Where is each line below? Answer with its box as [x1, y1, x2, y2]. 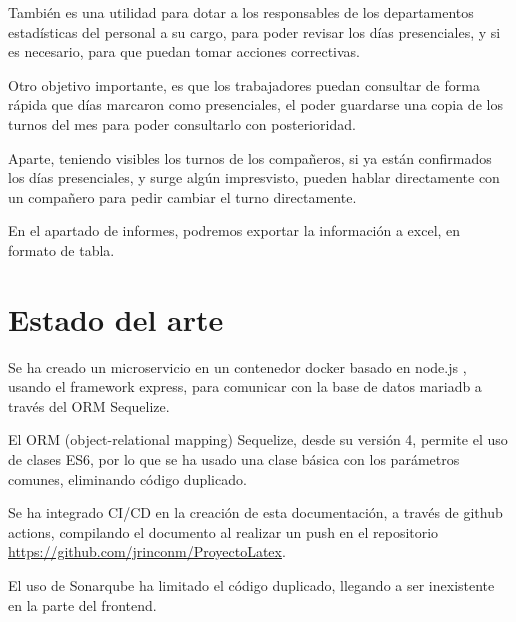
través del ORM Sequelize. [8, 395, 170, 416]
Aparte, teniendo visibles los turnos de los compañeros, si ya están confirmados [8, 147, 492, 168]
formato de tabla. [8, 239, 115, 260]
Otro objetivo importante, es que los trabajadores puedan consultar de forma [8, 74, 480, 95]
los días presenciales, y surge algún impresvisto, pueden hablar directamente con [8, 167, 500, 188]
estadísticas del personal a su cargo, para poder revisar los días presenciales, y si [8, 21, 501, 42]
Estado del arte [8, 298, 224, 339]
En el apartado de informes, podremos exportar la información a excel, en [8, 220, 461, 241]
